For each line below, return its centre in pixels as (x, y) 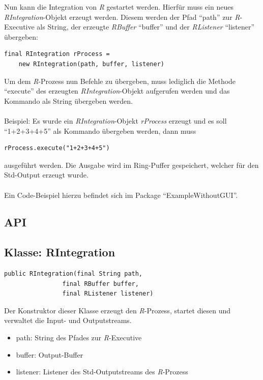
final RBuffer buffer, (100, 284)
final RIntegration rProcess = (57, 54)
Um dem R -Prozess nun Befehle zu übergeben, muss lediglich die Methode (120, 81)
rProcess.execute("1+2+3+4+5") (57, 148)
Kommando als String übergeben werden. (68, 100)
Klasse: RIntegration (60, 252)
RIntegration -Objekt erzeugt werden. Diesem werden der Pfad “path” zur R (122, 17)
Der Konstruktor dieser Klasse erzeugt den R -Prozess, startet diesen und (118, 310)
